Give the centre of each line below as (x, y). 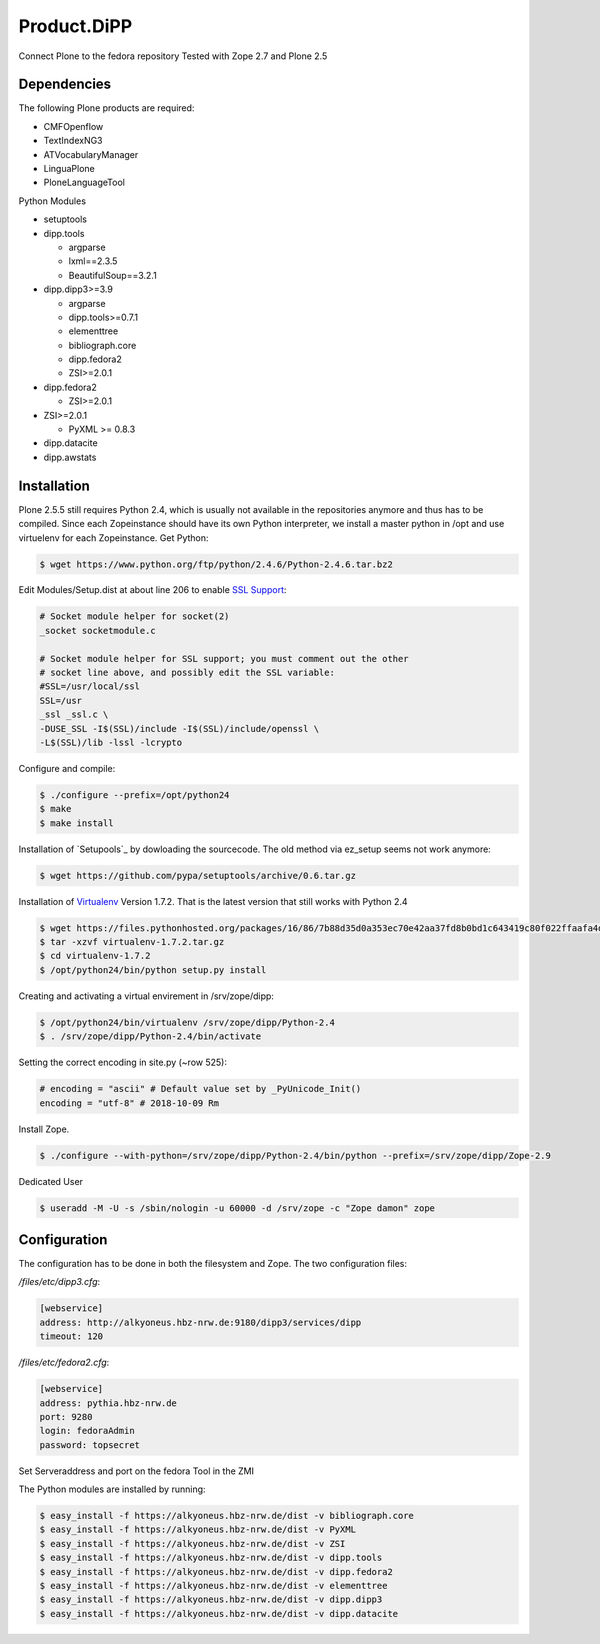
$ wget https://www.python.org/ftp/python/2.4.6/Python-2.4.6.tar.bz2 (216, 564)
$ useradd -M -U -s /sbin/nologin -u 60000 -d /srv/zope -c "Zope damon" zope (237, 1208)
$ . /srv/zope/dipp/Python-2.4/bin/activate (150, 1036)
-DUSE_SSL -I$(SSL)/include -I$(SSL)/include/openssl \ (179, 728)
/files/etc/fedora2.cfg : (64, 1362)
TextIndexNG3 (73, 141)
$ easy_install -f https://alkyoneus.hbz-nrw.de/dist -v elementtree (213, 1585)
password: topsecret (89, 1444)
